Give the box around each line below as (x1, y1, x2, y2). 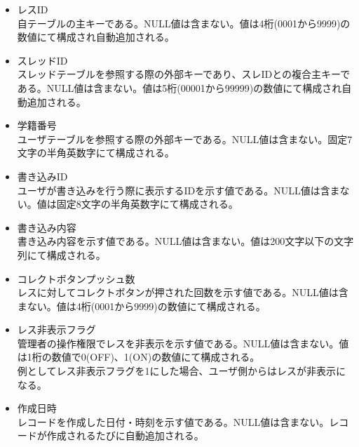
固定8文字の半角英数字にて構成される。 (56, 196, 238, 211)
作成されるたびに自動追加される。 (46, 428, 204, 443)
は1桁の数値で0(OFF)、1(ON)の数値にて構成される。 (17, 349, 260, 364)
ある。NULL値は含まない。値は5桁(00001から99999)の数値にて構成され (17, 80, 342, 95)
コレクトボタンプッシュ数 (17, 271, 135, 286)
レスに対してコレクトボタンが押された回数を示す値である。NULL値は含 (17, 285, 348, 300)
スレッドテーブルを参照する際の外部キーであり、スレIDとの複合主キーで (17, 67, 351, 81)
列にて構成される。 (17, 247, 106, 262)
